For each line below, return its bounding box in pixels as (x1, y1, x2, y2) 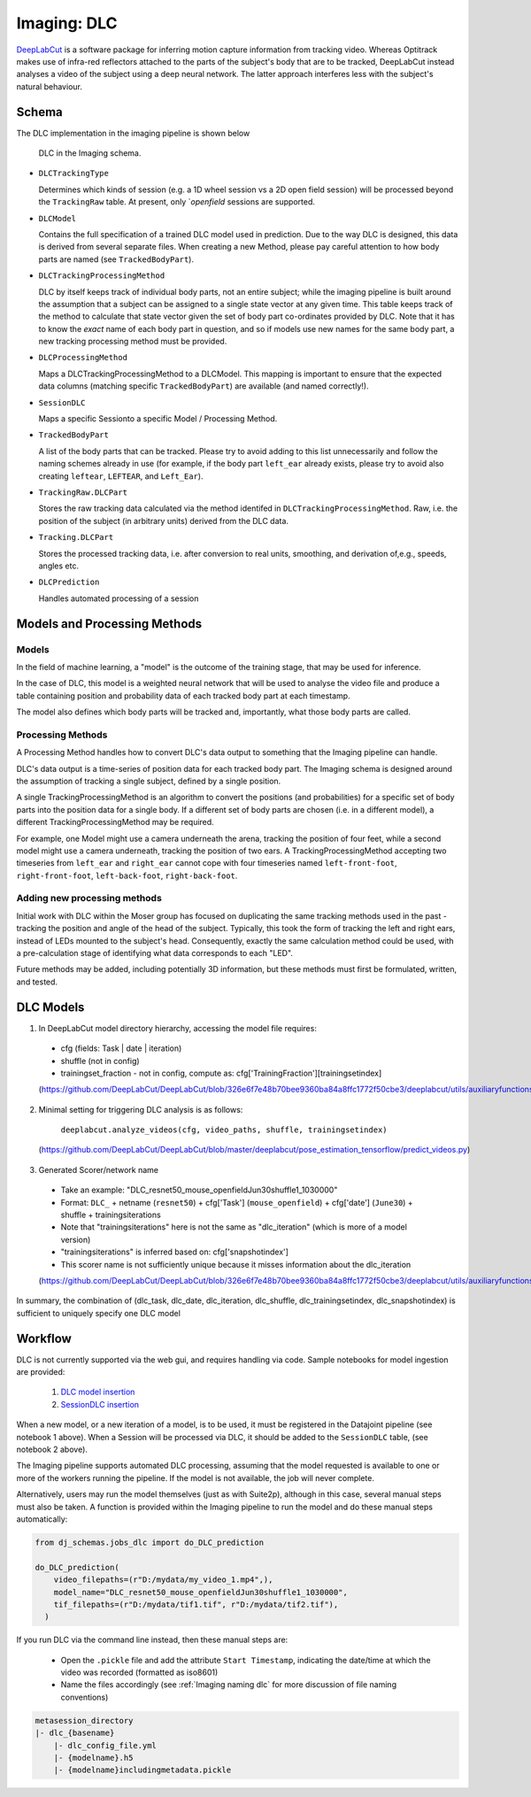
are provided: (16, 1367, 65, 1377)
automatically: (16, 1514, 68, 1524)
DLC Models (16, 999, 85, 1014)
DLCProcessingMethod (38, 352, 128, 363)
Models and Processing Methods (16, 616, 203, 631)
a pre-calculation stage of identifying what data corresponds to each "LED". (16, 948, 294, 959)
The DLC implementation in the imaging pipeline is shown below (16, 127, 250, 138)
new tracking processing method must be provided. (38, 336, 227, 347)
